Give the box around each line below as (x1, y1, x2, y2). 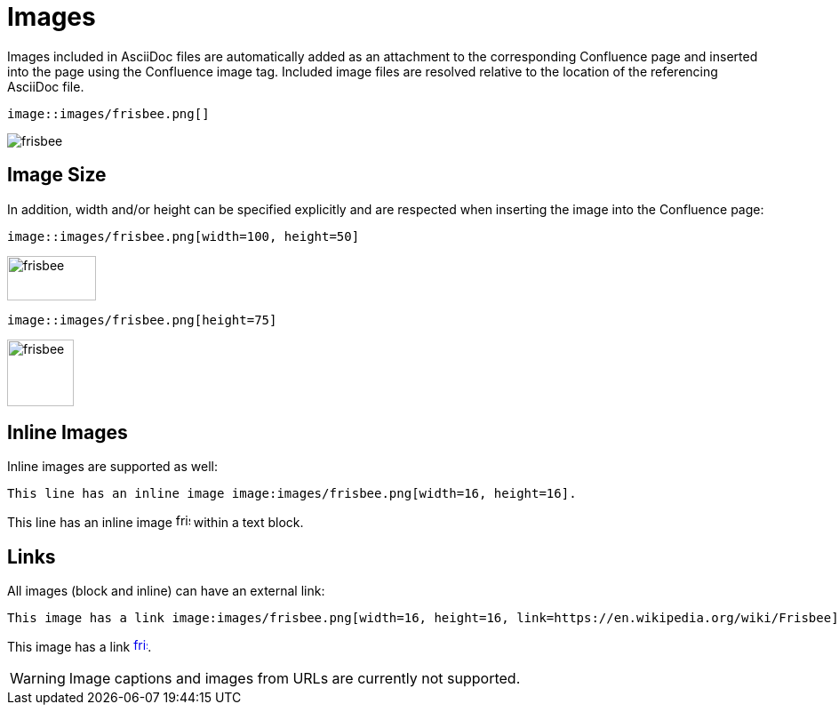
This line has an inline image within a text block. (7, 515, 304, 531)
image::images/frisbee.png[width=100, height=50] (7, 228, 360, 244)
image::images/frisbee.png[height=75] (7, 312, 277, 327)
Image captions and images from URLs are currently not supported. (68, 669, 521, 688)
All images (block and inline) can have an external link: (7, 583, 325, 599)
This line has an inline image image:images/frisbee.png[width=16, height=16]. (7, 486, 577, 501)
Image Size (7, 164, 107, 187)
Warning (10, 669, 66, 688)
